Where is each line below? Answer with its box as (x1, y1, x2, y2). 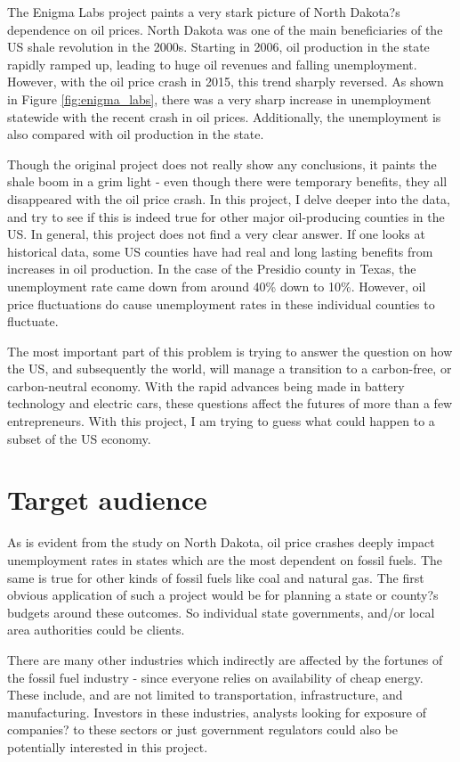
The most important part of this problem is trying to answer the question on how (7, 341, 453, 360)
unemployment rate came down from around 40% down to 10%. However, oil (7, 276, 426, 295)
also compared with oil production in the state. (7, 125, 264, 143)
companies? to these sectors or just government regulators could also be (7, 720, 398, 739)
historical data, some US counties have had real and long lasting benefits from (7, 242, 433, 260)
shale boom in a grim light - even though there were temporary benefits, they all (7, 172, 448, 191)
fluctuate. (7, 312, 59, 331)
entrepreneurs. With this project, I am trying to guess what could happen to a (7, 412, 435, 430)
